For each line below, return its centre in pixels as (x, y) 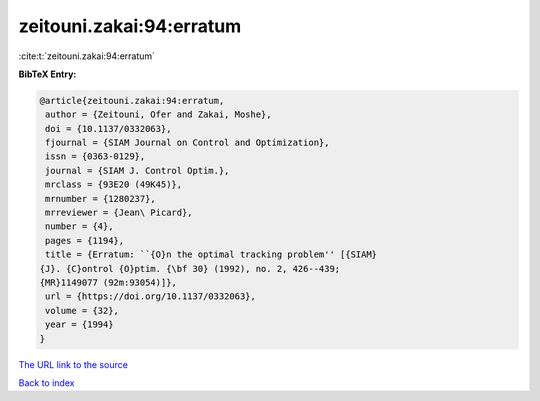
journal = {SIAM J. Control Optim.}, (137, 170)
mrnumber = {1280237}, (101, 198)
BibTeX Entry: (47, 74)
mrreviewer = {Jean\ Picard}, (119, 213)
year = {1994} (79, 324)
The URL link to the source (73, 364)
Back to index (46, 382)
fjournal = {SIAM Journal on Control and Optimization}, (187, 143)
